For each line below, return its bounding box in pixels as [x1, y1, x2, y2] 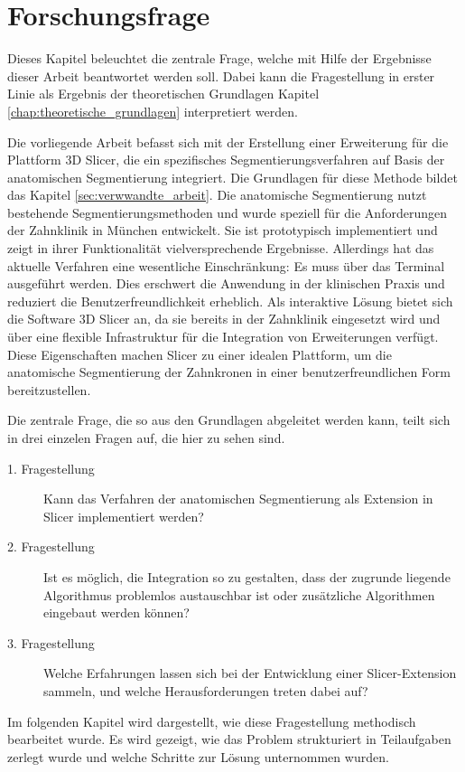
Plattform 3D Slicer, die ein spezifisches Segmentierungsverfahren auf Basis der [7, 150, 445, 169]
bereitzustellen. [7, 380, 91, 399]
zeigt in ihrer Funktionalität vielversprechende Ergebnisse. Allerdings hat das [7, 239, 434, 258]
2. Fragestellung [7, 537, 95, 556]
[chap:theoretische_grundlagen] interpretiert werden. [7, 101, 298, 120]
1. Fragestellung [7, 458, 95, 477]
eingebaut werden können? [43, 603, 190, 622]
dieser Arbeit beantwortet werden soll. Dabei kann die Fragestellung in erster [7, 66, 435, 85]
